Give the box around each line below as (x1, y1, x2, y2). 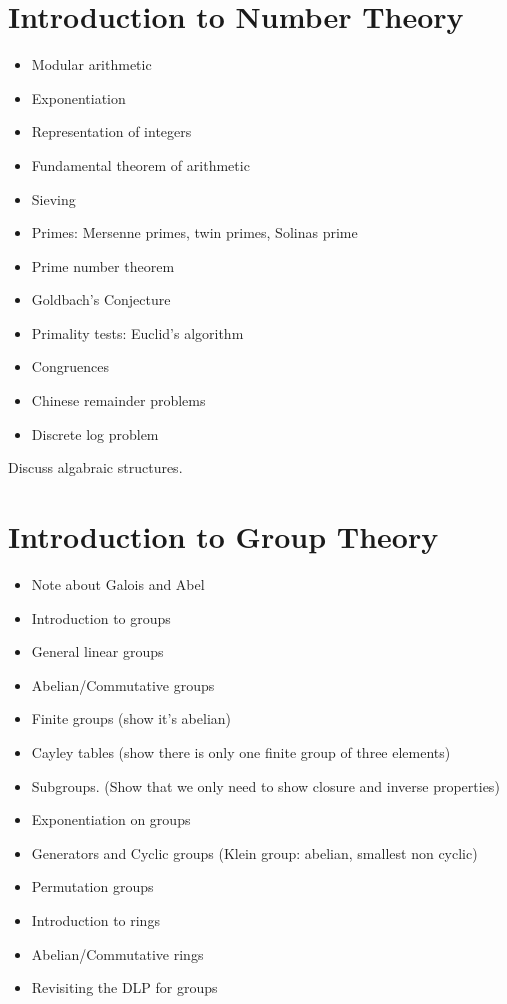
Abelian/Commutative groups (31, 674, 215, 695)
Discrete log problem (31, 423, 159, 444)
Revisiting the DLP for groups (31, 977, 218, 998)
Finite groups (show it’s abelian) (31, 708, 232, 729)
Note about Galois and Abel (31, 573, 205, 594)
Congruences (31, 356, 109, 377)
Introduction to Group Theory (8, 516, 439, 557)
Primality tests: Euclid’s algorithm (31, 322, 244, 343)
